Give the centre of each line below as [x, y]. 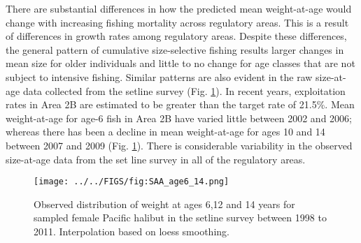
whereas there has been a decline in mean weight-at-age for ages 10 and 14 [165, 132]
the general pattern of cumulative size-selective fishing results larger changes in [175, 49]
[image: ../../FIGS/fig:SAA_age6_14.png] [132, 182]
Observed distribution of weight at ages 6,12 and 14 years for [164, 204]
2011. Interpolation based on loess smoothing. [132, 231]
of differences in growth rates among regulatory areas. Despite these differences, [176, 36]
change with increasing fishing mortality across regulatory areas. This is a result [177, 22]
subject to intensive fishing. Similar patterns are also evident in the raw [159, 76]
